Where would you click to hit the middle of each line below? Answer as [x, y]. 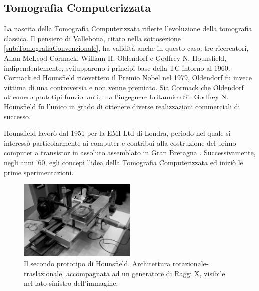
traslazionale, [44, 273]
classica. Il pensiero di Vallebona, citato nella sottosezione [92, 38]
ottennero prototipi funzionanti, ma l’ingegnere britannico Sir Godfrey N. [116, 97]
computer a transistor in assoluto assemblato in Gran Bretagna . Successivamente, [130, 152]
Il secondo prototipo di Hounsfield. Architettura [97, 263]
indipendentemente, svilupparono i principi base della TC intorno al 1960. [117, 67]
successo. [17, 116]
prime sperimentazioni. [39, 172]
